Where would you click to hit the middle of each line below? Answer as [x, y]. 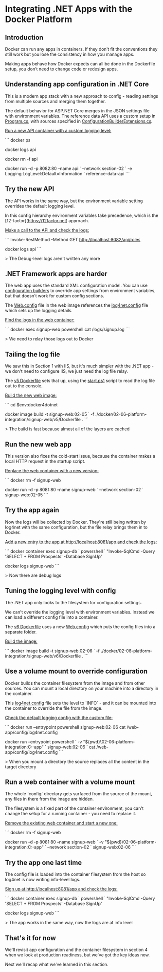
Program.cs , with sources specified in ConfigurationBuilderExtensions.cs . [79, 121]
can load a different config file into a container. [52, 617]
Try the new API [30, 189]
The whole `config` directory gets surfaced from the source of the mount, [79, 794]
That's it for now [30, 938]
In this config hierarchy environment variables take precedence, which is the [82, 215]
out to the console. [24, 386]
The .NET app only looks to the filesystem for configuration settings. [73, 602]
